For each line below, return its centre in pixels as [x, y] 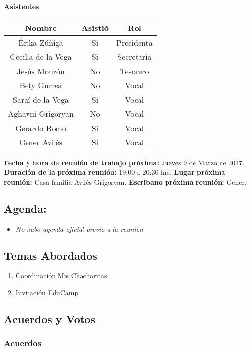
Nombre [41, 27]
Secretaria [135, 56]
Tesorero [135, 71]
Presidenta [135, 42]
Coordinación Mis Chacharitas [61, 276]
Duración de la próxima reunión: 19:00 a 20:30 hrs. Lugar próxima [115, 172]
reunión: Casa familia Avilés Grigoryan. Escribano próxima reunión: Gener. [125, 181]
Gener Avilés [41, 142]
